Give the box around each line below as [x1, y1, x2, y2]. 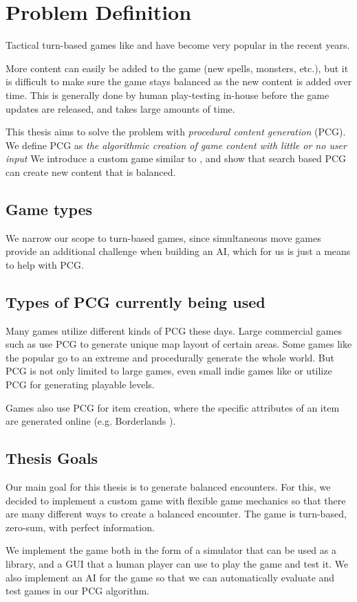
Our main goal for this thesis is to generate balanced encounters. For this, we [6, 480, 331, 494]
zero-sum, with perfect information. [6, 520, 155, 534]
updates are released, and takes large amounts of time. [6, 101, 235, 115]
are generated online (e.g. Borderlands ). [6, 414, 176, 428]
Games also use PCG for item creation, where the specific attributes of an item [6, 400, 340, 414]
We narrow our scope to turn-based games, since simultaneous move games [6, 230, 321, 245]
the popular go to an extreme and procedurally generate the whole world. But [6, 350, 335, 364]
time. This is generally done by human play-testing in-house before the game [6, 87, 329, 102]
